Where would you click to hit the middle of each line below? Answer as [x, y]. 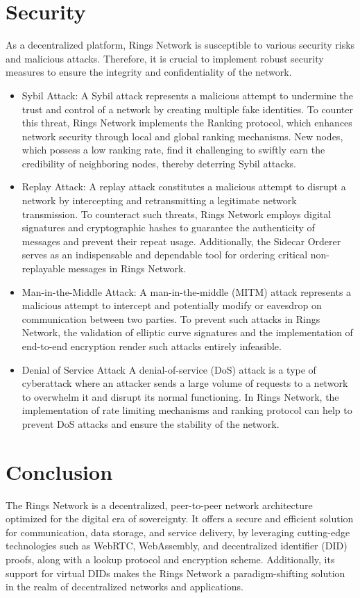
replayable [43, 268]
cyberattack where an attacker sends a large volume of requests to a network [185, 383]
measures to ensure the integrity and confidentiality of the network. [149, 72]
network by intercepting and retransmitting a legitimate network [159, 200]
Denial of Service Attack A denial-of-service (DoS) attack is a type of [169, 369]
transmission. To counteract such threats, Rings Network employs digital [177, 214]
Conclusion [59, 471]
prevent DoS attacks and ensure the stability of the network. [151, 423]
